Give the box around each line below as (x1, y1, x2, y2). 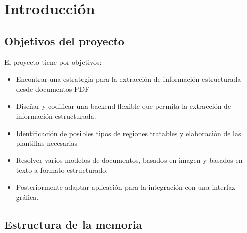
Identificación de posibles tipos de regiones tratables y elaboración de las (16, 127, 241, 138)
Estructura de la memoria (4, 216, 142, 232)
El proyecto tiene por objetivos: (4, 56, 102, 67)
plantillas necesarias (16, 138, 78, 148)
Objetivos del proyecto (4, 32, 125, 48)
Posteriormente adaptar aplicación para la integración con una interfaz (16, 181, 235, 192)
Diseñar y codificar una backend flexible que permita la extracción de (16, 101, 231, 111)
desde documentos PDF (16, 83, 90, 94)
